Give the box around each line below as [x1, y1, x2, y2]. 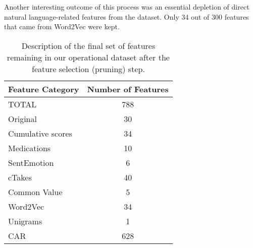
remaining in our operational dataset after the [7, 51, 170, 63]
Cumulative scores [8, 127, 72, 139]
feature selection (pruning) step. [31, 63, 145, 75]
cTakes [8, 171, 32, 183]
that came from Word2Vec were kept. [4, 21, 120, 32]
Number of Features [87, 83, 169, 95]
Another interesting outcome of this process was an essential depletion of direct [4, 2, 249, 12]
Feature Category [8, 83, 79, 95]
